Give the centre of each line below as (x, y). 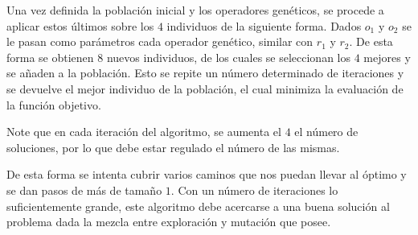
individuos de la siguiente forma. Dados (264, 25)
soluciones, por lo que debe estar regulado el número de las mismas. (173, 147)
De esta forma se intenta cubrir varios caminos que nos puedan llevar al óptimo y (207, 174)
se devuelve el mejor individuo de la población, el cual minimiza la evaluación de (205, 88)
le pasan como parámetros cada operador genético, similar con (160, 41)
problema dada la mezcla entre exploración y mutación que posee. (169, 222)
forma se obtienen (50, 57)
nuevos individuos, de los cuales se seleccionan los (228, 57)
